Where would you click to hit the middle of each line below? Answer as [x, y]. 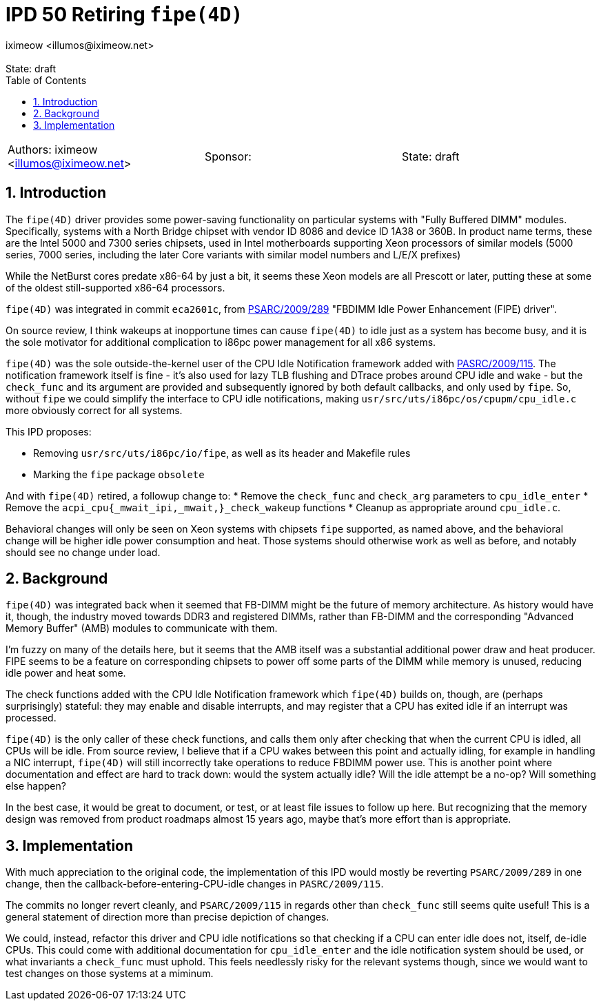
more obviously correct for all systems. [94, 410]
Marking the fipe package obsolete [119, 474]
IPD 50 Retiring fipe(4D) [124, 14]
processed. [31, 718]
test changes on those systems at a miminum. [110, 974]
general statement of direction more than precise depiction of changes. [167, 917]
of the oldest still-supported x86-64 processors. [115, 287]
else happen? [36, 786]
